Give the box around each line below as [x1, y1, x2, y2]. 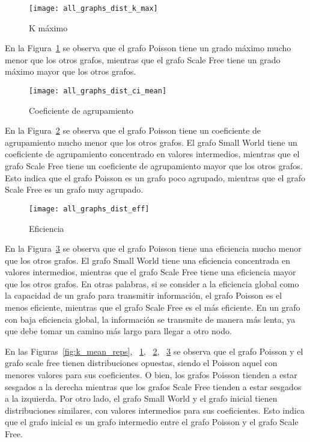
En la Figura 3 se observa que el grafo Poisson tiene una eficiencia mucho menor [5, 242, 302, 255]
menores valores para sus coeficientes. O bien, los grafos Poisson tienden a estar [5, 369, 297, 381]
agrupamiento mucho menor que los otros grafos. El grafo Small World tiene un [5, 135, 297, 148]
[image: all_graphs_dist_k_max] [29, 4, 158, 13]
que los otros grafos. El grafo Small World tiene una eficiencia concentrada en [5, 254, 291, 266]
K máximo [29, 21, 68, 34]
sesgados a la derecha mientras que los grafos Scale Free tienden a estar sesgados [5, 380, 302, 393]
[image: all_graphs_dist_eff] [29, 204, 150, 213]
